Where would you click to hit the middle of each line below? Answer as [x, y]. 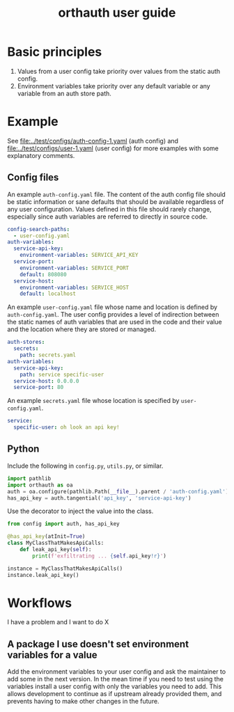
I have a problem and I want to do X [58, 622]
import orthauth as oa [40, 485]
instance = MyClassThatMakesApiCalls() [65, 569]
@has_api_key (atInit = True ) [46, 537]
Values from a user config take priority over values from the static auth [119, 71]
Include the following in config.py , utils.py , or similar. [85, 466]
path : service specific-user [62, 374]
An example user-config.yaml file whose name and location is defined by [112, 307]
